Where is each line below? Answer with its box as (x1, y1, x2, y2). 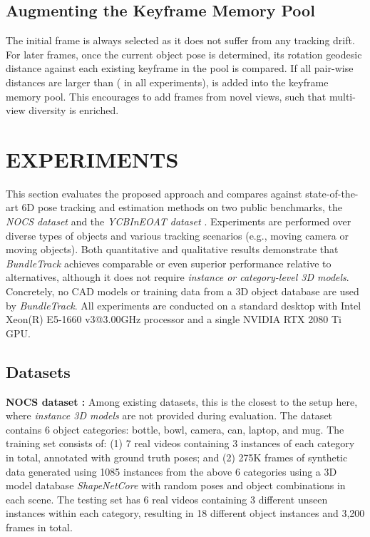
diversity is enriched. (29, 103, 119, 118)
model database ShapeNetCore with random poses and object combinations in (6, 478, 346, 493)
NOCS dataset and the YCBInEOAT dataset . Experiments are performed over (6, 214, 351, 229)
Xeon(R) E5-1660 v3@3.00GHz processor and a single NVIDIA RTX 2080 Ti (6, 312, 341, 327)
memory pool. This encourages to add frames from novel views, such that (6, 88, 327, 103)
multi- (329, 88, 356, 103)
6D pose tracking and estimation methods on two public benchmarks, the (21, 200, 342, 215)
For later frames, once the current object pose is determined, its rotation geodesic (6, 46, 362, 61)
